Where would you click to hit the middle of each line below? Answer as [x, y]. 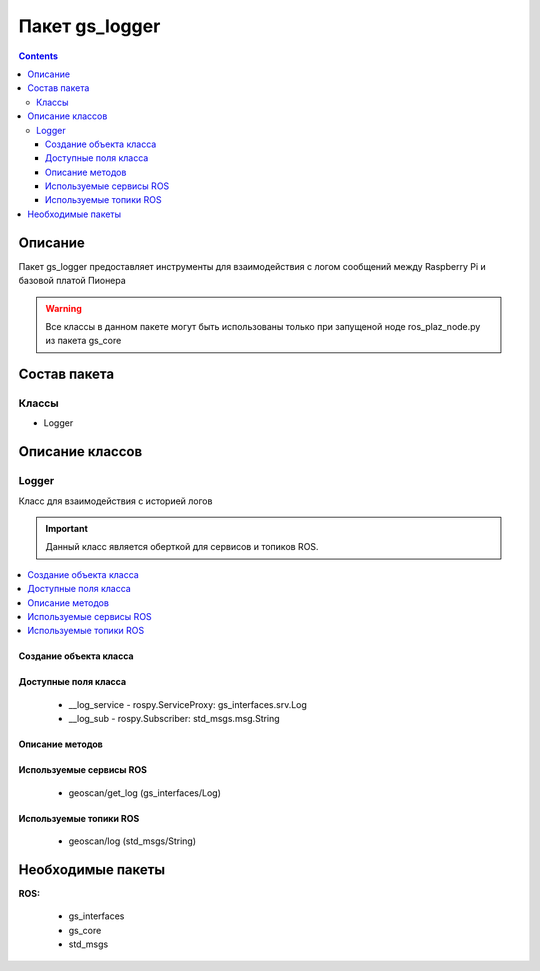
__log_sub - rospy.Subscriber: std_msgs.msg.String [174, 719]
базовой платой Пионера [72, 281]
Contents [38, 56]
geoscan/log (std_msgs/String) [132, 841]
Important [67, 529]
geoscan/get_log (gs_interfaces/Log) [145, 792]
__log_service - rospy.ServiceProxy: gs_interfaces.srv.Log [187, 704]
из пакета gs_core [83, 341]
